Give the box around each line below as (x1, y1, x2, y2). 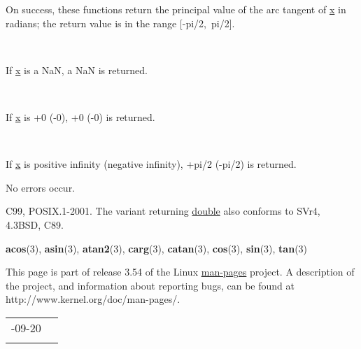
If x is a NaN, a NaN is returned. (6, 62, 148, 77)
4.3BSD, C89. (6, 217, 64, 232)
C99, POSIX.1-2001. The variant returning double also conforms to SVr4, (6, 204, 320, 218)
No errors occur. (6, 180, 76, 194)
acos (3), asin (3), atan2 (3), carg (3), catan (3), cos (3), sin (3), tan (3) (6, 241, 308, 255)
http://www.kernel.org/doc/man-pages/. (6, 292, 180, 306)
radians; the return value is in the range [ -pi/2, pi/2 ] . (6, 15, 235, 30)
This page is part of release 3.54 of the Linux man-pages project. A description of (6, 264, 355, 279)
